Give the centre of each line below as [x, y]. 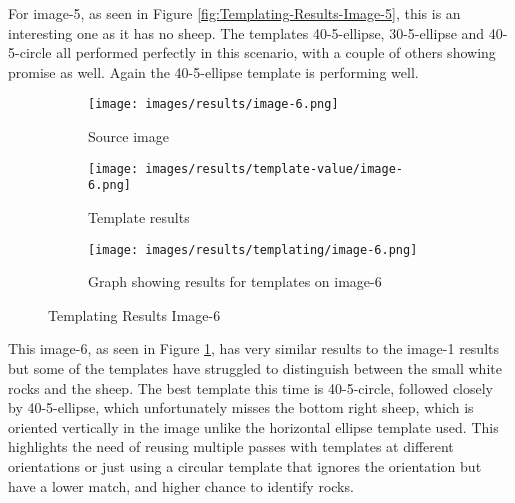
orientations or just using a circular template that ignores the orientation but [245, 465]
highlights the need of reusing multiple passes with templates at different [231, 446]
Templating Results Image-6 [134, 314]
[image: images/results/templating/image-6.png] [253, 249]
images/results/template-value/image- [274, 168]
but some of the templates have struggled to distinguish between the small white [255, 367]
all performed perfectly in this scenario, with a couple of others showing [276, 52]
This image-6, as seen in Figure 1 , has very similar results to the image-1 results [254, 348]
